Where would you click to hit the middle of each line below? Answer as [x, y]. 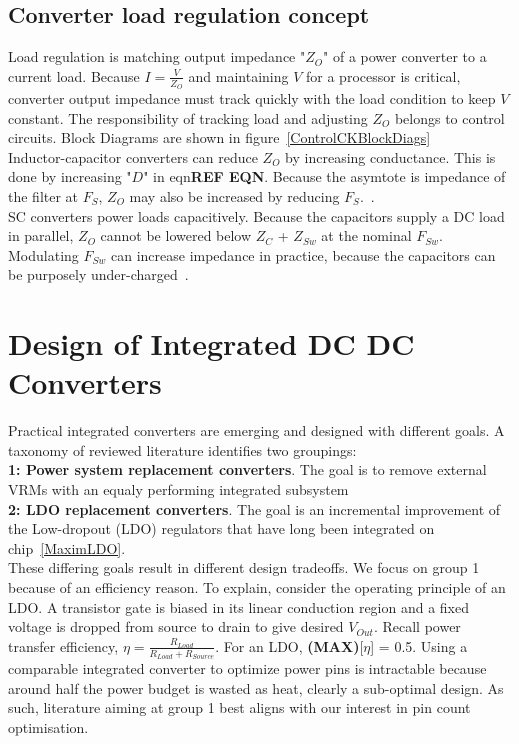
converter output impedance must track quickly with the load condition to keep [252, 98]
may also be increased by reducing [234, 196]
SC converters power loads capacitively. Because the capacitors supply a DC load [256, 215]
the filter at [43, 196]
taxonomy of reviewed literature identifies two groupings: [182, 449]
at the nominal [366, 235]
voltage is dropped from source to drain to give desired [176, 626]
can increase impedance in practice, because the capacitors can [303, 254]
